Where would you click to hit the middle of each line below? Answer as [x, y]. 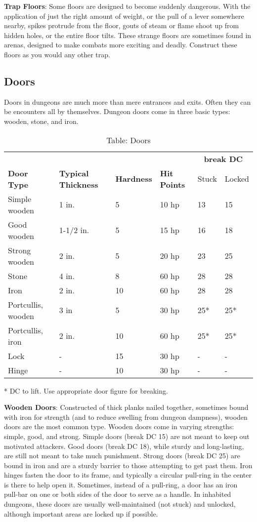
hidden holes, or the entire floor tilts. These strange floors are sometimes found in [128, 35]
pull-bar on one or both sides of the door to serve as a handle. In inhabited [118, 494]
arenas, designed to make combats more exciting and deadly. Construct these [121, 45]
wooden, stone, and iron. [41, 121]
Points [172, 184]
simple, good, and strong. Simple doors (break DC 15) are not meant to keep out [127, 436]
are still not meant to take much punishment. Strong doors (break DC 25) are [122, 456]
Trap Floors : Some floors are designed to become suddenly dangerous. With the [127, 6]
